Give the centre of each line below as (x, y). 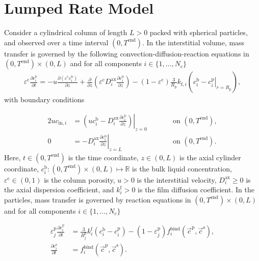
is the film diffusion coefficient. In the (196, 190)
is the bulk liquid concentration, (182, 168)
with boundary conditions (44, 99)
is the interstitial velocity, (177, 179)
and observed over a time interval (56, 42)
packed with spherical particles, (199, 32)
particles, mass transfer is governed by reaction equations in (98, 199)
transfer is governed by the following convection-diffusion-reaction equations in (127, 53)
